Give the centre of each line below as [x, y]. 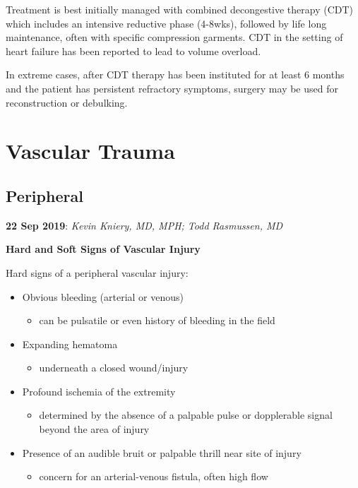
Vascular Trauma [90, 151]
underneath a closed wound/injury [114, 368]
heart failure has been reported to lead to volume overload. [133, 50]
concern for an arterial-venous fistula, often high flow [154, 476]
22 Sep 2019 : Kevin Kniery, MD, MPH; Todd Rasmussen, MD [144, 225]
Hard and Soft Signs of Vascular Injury [103, 249]
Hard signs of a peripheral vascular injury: [97, 272]
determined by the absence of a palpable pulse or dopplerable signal [186, 415]
